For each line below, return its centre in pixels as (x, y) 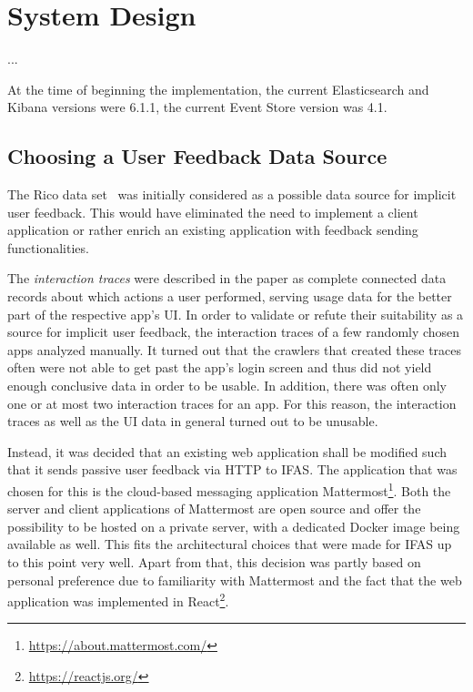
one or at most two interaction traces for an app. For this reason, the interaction (232, 403)
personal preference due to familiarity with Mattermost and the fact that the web (235, 580)
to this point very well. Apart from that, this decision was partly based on (214, 562)
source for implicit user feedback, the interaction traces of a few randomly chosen (234, 332)
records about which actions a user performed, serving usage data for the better (230, 296)
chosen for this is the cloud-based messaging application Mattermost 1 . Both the (229, 489)
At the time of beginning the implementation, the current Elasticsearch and (218, 89)
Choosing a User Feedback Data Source (197, 156)
